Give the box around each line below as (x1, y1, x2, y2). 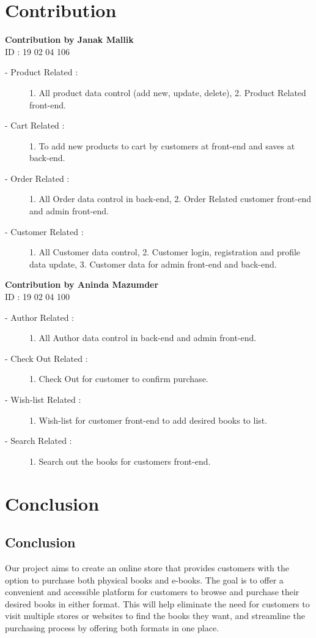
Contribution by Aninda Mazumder (5, 278, 159, 291)
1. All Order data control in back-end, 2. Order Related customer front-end (29, 192, 312, 205)
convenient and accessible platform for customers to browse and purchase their (5, 585, 299, 598)
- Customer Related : (5, 225, 84, 238)
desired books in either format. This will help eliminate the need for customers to (5, 597, 310, 610)
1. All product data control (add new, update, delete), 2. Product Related (29, 86, 306, 99)
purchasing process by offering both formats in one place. (5, 621, 219, 634)
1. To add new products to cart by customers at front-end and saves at (29, 139, 295, 152)
